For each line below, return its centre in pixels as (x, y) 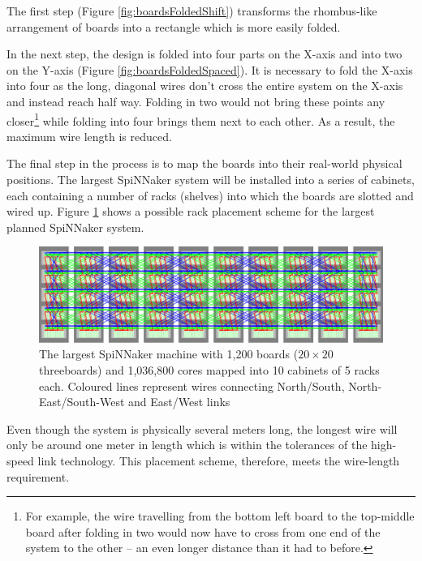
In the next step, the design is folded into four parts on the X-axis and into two (205, 54)
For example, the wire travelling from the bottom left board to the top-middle (220, 516)
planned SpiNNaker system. (75, 227)
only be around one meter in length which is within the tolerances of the (187, 445)
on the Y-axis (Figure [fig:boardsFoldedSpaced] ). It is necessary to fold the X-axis (210, 69)
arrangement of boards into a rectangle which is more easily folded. (174, 26)
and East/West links (179, 402)
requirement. (38, 476)
